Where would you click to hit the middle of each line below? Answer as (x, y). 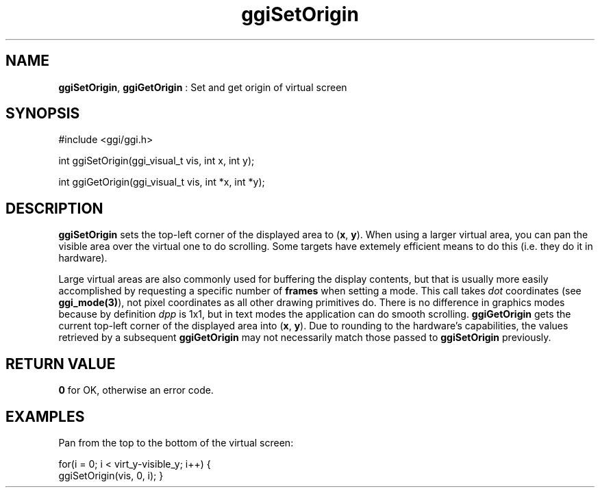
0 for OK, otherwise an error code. (136, 390)
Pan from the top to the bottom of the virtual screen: (176, 442)
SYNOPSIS (43, 114)
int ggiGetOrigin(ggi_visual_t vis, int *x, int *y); (162, 182)
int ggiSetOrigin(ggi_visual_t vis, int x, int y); (157, 161)
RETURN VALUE (61, 364)
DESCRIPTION (54, 208)
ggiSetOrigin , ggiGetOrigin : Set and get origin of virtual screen (203, 87)
